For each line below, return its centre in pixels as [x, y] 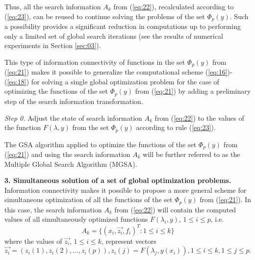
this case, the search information [53, 209]
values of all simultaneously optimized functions [76, 219]
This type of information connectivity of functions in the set [95, 62]
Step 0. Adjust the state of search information [73, 117]
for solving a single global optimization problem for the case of [125, 81]
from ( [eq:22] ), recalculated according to [174, 6]
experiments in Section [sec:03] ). [53, 45]
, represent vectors [129, 241]
